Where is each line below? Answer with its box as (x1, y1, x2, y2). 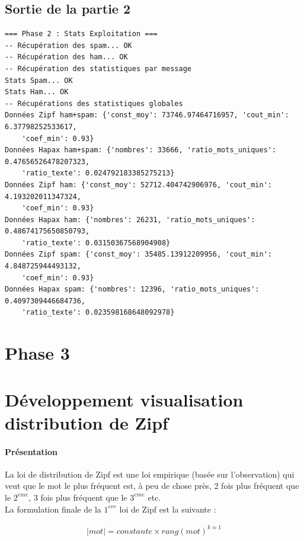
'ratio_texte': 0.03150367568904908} (21, 238, 171, 247)
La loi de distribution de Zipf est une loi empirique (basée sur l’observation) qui (5, 468, 295, 480)
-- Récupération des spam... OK (5, 41, 132, 50)
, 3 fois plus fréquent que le (28, 491, 127, 503)
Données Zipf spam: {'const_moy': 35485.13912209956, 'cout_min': (5, 250, 273, 259)
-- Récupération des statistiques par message (5, 64, 191, 73)
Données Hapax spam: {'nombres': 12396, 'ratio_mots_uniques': (5, 285, 260, 294)
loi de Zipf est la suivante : (119, 502, 216, 515)
